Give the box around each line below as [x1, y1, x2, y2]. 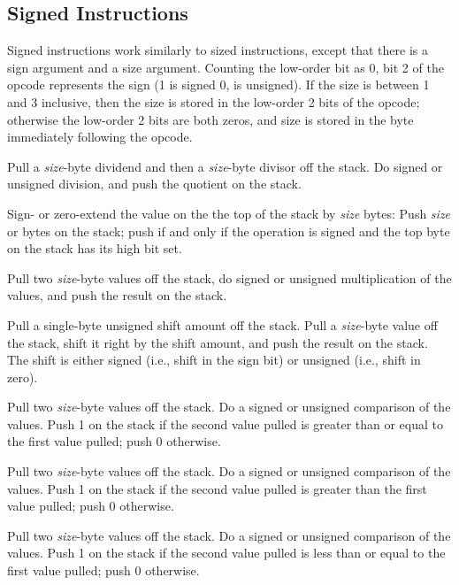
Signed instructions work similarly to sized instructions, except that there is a [7, 41, 428, 59]
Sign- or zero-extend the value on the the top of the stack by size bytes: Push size [7, 204, 451, 222]
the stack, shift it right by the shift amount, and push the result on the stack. [7, 333, 428, 351]
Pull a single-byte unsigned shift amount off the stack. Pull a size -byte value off [7, 315, 438, 334]
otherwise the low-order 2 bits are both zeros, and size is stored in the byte [7, 110, 414, 128]
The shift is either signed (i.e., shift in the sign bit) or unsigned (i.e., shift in [7, 350, 421, 369]
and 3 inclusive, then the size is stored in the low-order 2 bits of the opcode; [7, 92, 420, 111]
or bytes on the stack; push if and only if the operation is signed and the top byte [7, 221, 450, 240]
